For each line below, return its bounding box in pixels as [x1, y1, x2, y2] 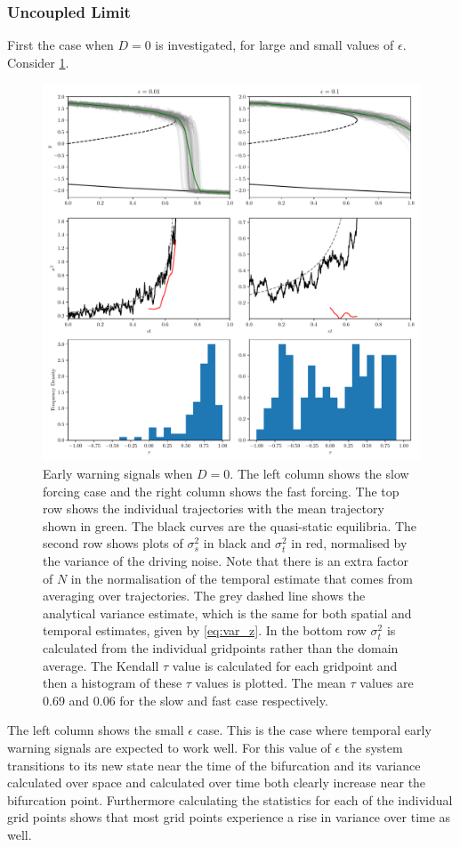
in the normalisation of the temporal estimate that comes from [70, 569, 414, 587]
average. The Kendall [43, 656, 159, 674]
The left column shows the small [7, 721, 184, 739]
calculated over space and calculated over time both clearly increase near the [7, 773, 426, 792]
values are [359, 674, 414, 692]
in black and [203, 534, 271, 553]
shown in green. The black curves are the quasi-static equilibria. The [43, 516, 417, 535]
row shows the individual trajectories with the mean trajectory [43, 499, 384, 518]
